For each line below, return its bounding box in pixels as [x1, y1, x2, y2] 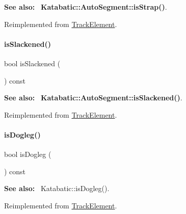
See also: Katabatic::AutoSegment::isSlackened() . [4, 92, 182, 103]
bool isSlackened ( [4, 58, 61, 68]
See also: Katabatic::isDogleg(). [4, 183, 110, 194]
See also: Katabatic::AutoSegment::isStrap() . [4, 2, 167, 12]
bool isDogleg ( [4, 149, 51, 159]
